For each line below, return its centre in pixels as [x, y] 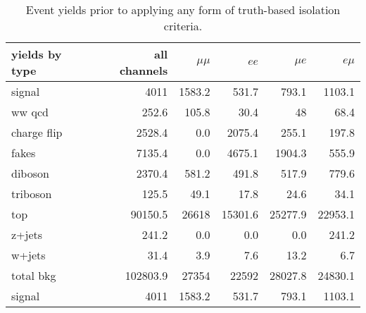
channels [144, 70]
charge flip [37, 132]
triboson [32, 194]
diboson [30, 173]
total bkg [34, 275]
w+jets [29, 255]
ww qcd [30, 112]
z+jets [27, 234]
